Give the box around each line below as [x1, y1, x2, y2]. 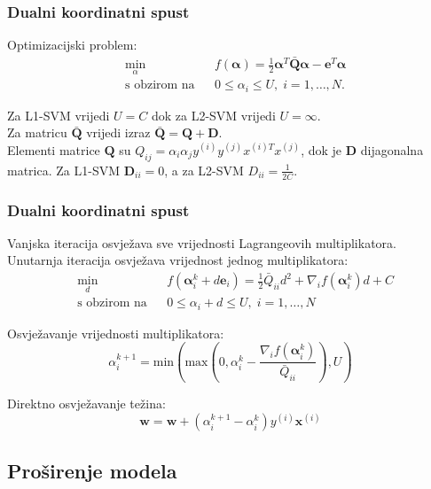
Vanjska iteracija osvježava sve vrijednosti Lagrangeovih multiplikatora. [7, 233, 396, 252]
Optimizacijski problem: [7, 35, 137, 54]
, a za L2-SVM [164, 160, 244, 179]
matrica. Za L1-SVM [7, 160, 121, 179]
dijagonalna [360, 140, 424, 159]
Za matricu [7, 123, 67, 142]
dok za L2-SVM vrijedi [151, 105, 276, 124]
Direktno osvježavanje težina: [7, 394, 166, 413]
